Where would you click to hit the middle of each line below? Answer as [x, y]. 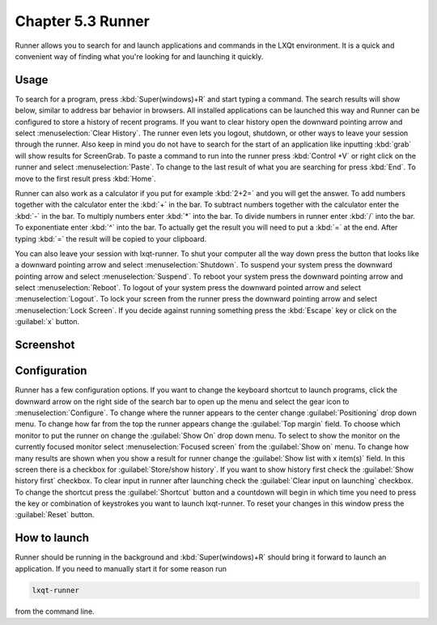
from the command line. [55, 611]
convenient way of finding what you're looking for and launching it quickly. [139, 56]
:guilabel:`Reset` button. [55, 515]
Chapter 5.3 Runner [82, 21]
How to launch [52, 538]
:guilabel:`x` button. [47, 322]
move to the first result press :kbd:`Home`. [86, 178]
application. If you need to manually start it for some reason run [121, 568]
